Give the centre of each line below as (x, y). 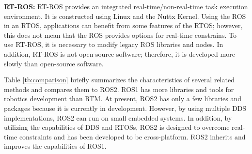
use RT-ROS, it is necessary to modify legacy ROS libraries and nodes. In (114, 44)
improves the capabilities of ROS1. (55, 146)
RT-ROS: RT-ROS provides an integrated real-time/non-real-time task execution (126, 6)
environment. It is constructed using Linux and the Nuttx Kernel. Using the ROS (125, 16)
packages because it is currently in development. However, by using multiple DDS (125, 108)
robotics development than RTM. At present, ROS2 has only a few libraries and (123, 99)
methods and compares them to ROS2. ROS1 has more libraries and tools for (119, 89)
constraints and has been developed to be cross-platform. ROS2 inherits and (132, 136)
